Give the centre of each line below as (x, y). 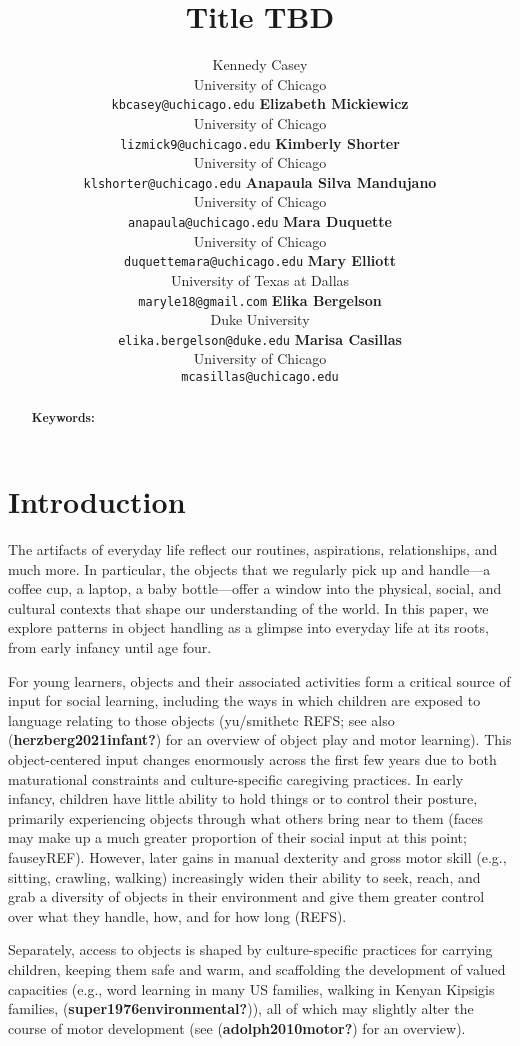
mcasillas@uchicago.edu (260, 377)
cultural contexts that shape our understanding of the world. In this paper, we (248, 607)
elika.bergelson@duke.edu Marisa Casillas (260, 338)
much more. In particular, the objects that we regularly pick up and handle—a (249, 568)
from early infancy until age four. (110, 647)
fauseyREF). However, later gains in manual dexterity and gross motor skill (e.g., (257, 857)
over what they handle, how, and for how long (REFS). (177, 915)
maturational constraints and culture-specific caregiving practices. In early (236, 778)
